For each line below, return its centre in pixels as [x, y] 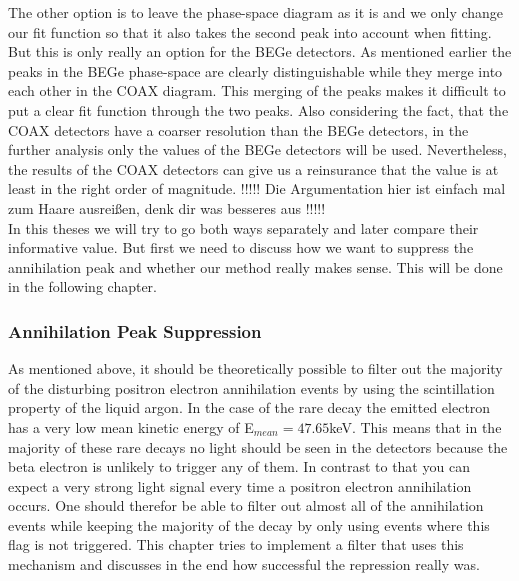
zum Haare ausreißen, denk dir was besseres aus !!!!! [167, 207]
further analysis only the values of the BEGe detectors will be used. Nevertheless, [257, 149]
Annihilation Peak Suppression [135, 330]
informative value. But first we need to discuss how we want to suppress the [241, 247]
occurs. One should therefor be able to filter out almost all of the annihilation [246, 505]
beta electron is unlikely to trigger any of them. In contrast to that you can [239, 466]
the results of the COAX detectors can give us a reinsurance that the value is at [253, 168]
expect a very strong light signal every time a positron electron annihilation [240, 485]
